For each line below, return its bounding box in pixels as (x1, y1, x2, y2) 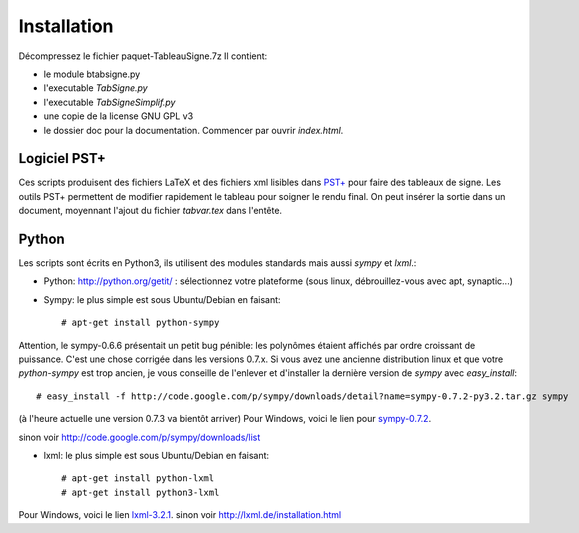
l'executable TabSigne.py (43, 82, 149, 94)
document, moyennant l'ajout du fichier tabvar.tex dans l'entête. (18, 205, 283, 217)
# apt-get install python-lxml (61, 473, 215, 484)
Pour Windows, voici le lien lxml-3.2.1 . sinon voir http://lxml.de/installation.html (18, 509, 342, 521)
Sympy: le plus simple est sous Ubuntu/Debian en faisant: (43, 293, 281, 305)
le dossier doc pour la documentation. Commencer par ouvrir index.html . (43, 124, 344, 136)
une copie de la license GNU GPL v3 (43, 110, 194, 122)
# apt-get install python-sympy (61, 317, 220, 329)
